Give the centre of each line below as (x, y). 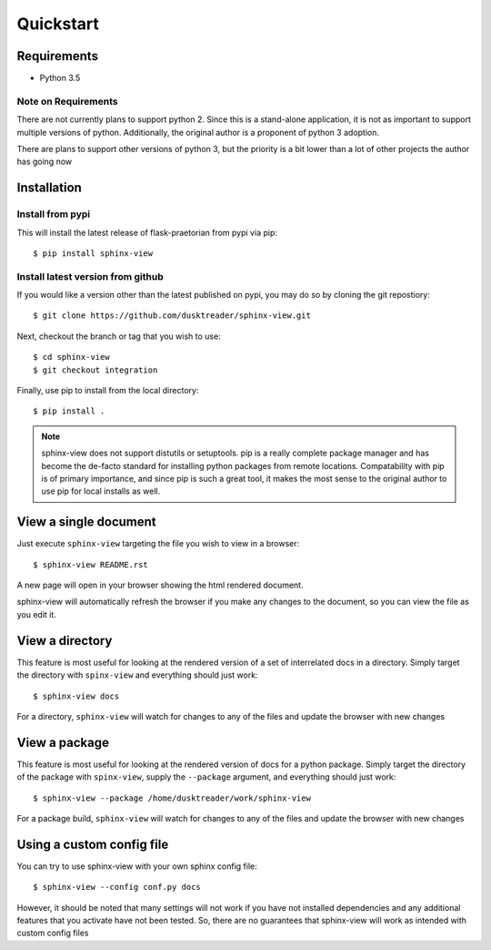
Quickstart (58, 24)
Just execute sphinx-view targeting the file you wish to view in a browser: (158, 544)
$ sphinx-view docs (76, 696)
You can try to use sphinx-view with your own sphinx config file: (137, 866)
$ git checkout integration (95, 370)
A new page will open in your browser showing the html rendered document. (160, 585)
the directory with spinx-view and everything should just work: (137, 675)
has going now (45, 162)
